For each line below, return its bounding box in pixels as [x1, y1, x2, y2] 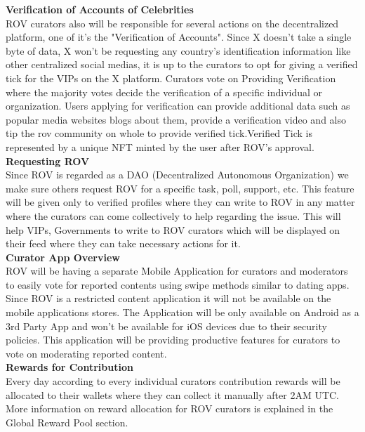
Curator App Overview [6, 249, 120, 264]
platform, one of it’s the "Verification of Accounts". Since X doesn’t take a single [6, 30, 352, 44]
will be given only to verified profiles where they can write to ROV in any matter [6, 195, 355, 209]
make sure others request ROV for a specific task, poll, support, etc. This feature [6, 181, 354, 195]
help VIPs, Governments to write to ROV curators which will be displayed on [6, 222, 340, 237]
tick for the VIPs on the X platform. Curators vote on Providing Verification [6, 70, 336, 85]
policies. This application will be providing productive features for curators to [6, 332, 340, 347]
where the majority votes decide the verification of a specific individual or [6, 84, 323, 99]
